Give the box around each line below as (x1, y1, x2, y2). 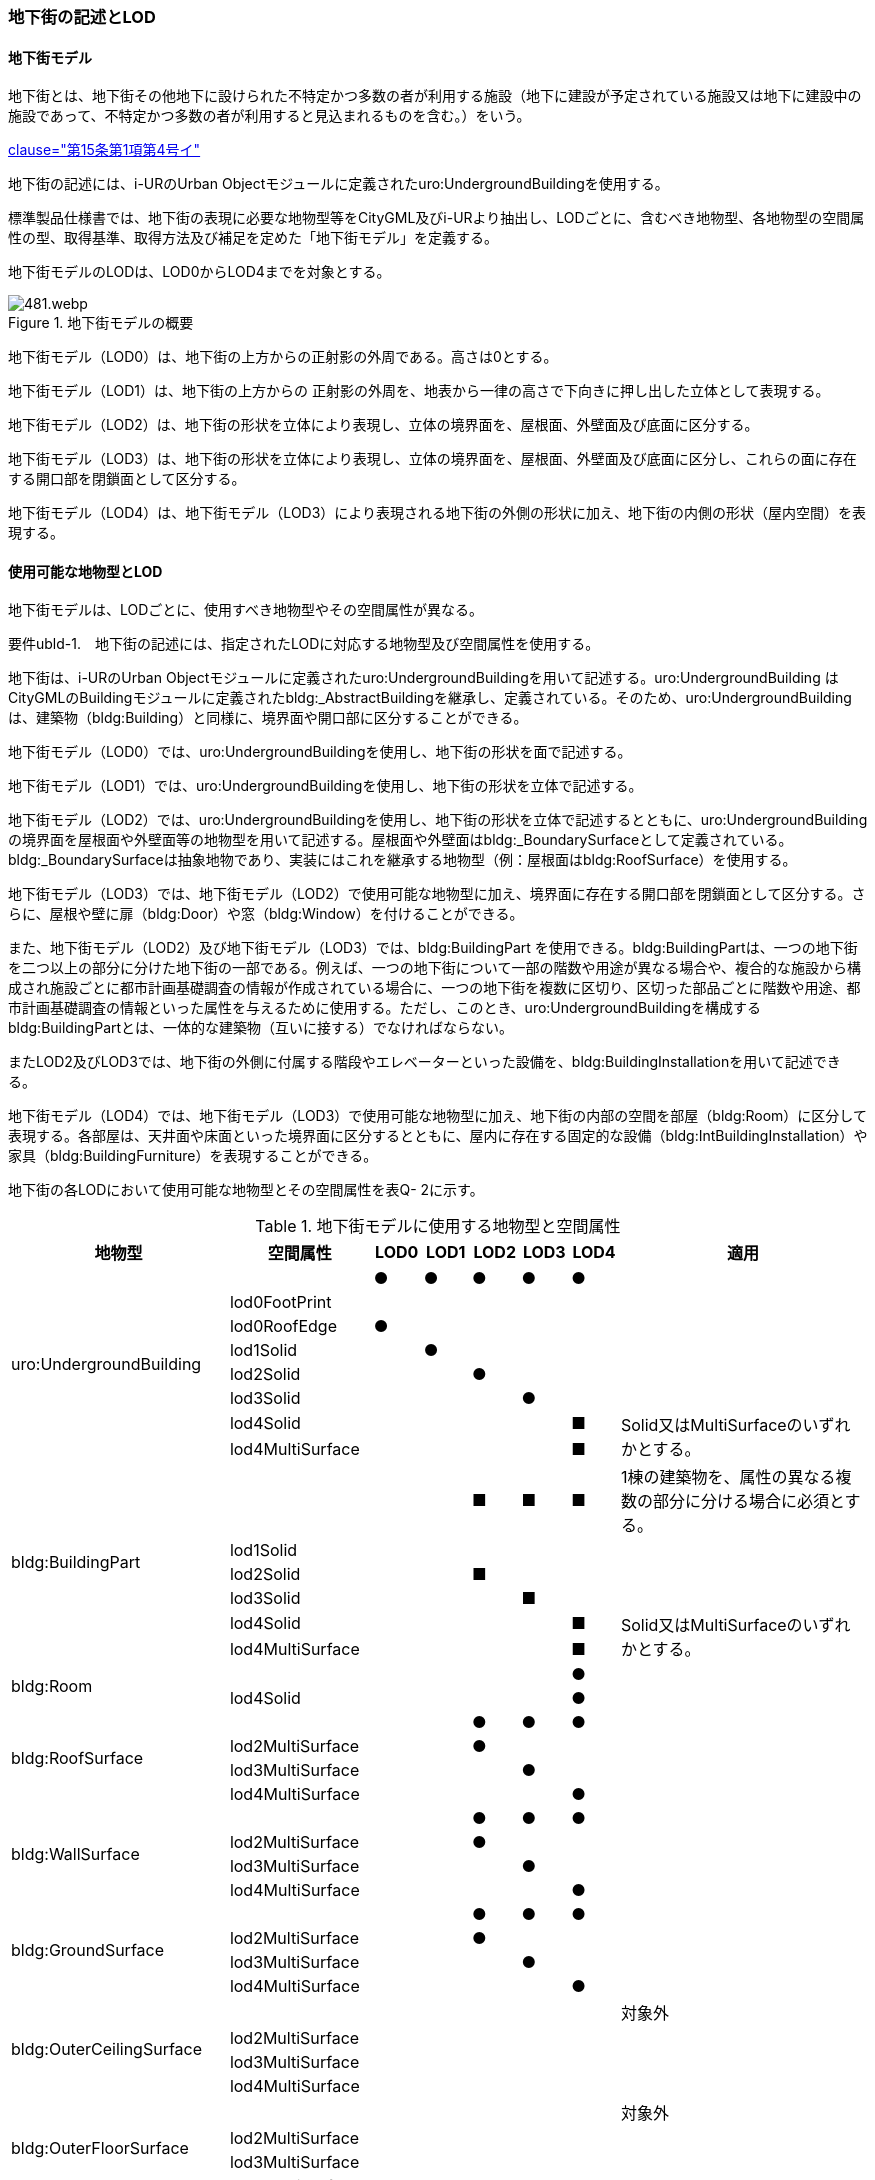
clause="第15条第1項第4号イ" (8, 141, 201, 159)
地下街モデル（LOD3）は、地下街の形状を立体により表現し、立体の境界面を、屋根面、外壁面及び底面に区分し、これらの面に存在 (8, 450, 857, 468)
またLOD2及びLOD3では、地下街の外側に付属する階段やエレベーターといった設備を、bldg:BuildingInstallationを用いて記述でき (8, 1053, 841, 1071)
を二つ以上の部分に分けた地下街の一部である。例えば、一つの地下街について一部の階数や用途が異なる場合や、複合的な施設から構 (8, 959, 862, 977)
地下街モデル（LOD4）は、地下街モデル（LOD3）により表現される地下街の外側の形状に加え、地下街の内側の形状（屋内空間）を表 (8, 504, 867, 522)
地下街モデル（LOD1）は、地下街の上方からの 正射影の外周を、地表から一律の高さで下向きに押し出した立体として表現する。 (8, 382, 830, 400)
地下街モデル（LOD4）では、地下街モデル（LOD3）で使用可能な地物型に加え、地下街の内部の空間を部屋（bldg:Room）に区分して (8, 1107, 867, 1125)
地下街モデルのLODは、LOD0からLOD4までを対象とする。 (8, 263, 391, 281)
